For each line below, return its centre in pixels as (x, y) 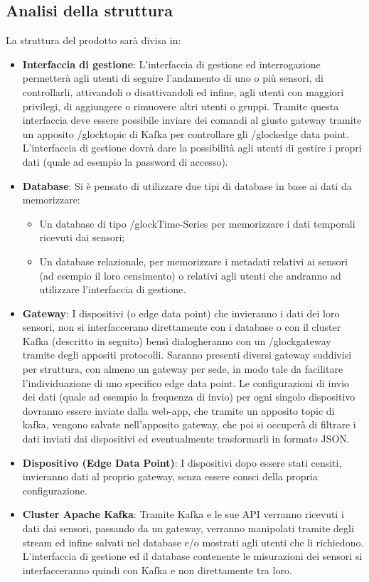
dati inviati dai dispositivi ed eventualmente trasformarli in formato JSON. (186, 439)
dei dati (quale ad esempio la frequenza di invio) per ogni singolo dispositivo (189, 397)
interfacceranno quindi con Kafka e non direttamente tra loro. (157, 570)
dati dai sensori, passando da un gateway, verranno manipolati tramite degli (188, 528)
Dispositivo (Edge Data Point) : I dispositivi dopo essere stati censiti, (182, 462)
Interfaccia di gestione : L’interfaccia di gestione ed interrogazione (171, 64)
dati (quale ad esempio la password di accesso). (125, 161)
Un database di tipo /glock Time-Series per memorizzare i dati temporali (197, 223)
